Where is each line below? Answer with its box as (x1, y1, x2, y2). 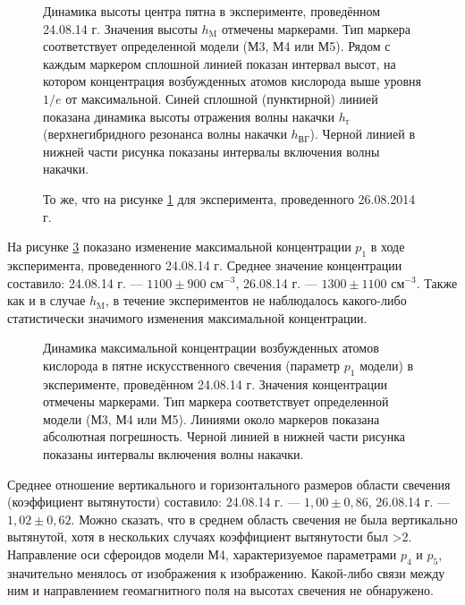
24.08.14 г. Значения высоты (43, 19, 198, 38)
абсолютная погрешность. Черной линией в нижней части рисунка (43, 427, 406, 446)
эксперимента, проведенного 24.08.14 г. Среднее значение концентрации (7, 255, 402, 274)
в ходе (370, 237, 405, 256)
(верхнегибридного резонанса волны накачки (43, 124, 287, 143)
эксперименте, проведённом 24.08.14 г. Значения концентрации (43, 374, 387, 393)
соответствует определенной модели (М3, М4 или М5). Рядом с (43, 37, 391, 55)
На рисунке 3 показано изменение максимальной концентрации (7, 237, 351, 256)
